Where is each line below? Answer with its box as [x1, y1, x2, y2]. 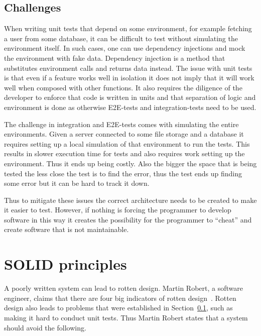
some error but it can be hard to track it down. [4, 178, 150, 188]
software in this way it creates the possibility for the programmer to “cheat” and [4, 214, 252, 225]
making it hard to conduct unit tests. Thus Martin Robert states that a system [4, 312, 248, 322]
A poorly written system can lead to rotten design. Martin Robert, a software [4, 283, 243, 293]
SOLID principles [4, 254, 127, 274]
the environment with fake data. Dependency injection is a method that [4, 52, 225, 63]
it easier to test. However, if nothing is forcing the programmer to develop [4, 204, 231, 215]
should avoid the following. [4, 322, 86, 332]
